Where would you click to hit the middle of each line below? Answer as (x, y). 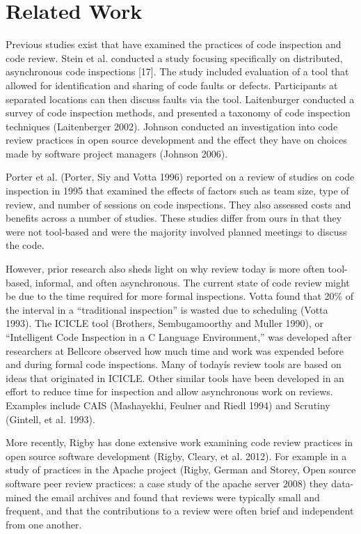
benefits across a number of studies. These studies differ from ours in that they (174, 218)
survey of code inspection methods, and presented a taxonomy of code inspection (178, 113)
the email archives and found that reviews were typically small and (177, 497)
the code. (25, 245)
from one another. (44, 524)
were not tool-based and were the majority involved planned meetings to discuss (176, 231)
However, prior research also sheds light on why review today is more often (165, 269)
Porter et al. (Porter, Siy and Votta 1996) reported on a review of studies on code (180, 177)
